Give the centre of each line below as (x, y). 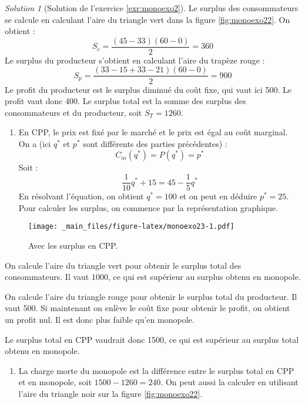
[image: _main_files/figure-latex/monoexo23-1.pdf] (131, 227)
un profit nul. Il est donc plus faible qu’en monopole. (100, 319)
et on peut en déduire (218, 196)
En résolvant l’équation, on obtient (81, 196)
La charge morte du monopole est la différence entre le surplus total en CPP (156, 370)
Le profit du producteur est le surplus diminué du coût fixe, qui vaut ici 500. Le (148, 89)
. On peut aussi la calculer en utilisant (229, 382)
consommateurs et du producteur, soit (73, 112)
